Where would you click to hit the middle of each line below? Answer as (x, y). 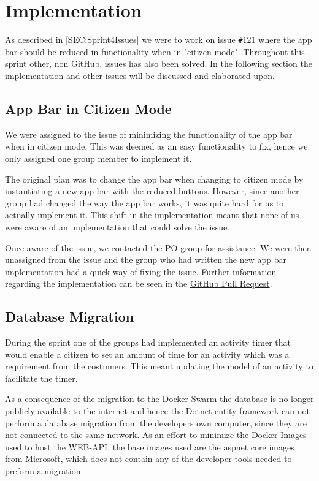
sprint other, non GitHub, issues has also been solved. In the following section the (159, 63)
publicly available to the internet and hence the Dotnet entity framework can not (157, 411)
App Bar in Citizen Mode (88, 108)
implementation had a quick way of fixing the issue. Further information (141, 271)
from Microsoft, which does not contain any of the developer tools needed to (148, 459)
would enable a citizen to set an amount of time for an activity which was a (147, 354)
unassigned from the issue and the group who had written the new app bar (146, 259)
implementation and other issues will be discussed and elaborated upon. (140, 75)
